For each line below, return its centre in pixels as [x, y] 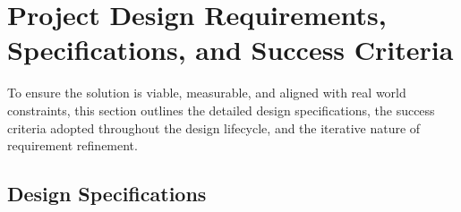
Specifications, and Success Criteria [230, 50]
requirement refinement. [73, 145]
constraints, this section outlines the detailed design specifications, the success [221, 110]
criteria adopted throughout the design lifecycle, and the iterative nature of [214, 127]
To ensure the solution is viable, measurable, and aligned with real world [207, 93]
